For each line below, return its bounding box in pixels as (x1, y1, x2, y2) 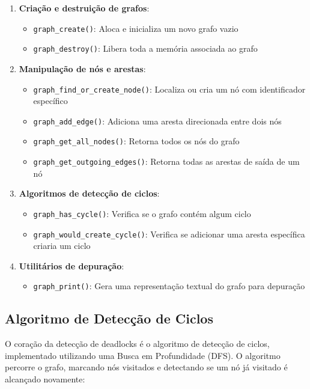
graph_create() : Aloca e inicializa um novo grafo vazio (33, 22, 239, 34)
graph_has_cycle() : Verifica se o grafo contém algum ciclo (33, 207, 251, 219)
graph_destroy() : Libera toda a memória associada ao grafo (33, 42, 258, 55)
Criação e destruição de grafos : (19, 2, 150, 14)
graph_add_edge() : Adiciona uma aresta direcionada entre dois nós (33, 114, 282, 127)
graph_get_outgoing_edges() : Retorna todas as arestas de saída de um (33, 155, 300, 168)
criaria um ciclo (33, 239, 91, 252)
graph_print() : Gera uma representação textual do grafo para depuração (33, 280, 305, 292)
